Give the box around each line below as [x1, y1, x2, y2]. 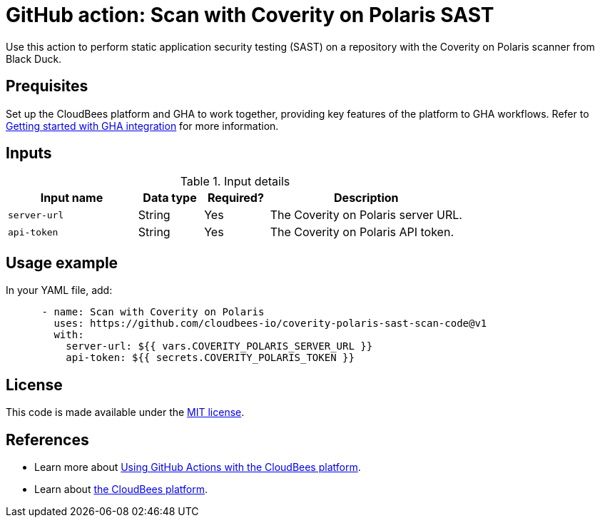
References [6, 430, 89, 449]
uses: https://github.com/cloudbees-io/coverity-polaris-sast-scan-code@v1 [54, 318, 487, 330]
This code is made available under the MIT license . [6, 406, 245, 419]
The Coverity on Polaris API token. [270, 225, 454, 240]
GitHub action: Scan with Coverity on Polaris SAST [6, 3, 494, 27]
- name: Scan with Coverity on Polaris [41, 306, 265, 318]
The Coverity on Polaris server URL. [270, 208, 462, 223]
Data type [143, 191, 197, 205]
